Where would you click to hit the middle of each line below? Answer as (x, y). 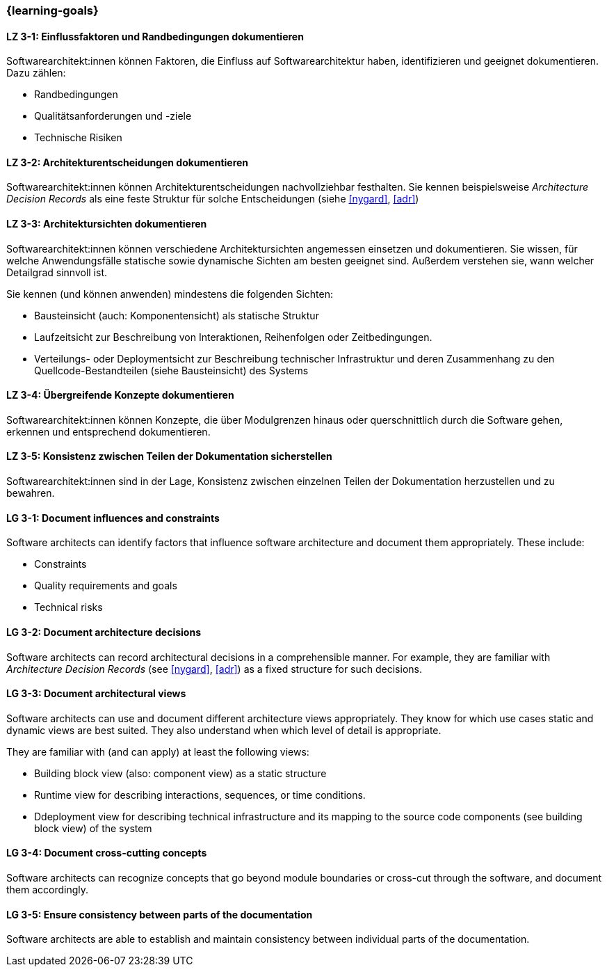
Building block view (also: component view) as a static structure (180, 773)
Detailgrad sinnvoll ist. (57, 272)
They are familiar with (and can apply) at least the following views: (158, 751)
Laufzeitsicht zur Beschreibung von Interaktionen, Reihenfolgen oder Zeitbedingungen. (233, 337)
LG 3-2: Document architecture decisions (104, 632)
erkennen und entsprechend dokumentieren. (108, 431)
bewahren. (31, 493)
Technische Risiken (78, 138)
